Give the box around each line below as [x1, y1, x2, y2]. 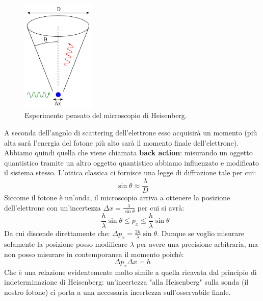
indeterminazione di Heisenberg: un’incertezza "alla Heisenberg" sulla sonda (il [4, 276, 249, 287]
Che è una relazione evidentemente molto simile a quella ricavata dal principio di [4, 266, 257, 277]
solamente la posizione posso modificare [4, 238, 128, 249]
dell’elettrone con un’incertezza [4, 202, 101, 213]
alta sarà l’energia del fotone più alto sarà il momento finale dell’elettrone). [4, 137, 239, 148]
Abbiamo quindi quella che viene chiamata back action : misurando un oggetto [4, 147, 253, 158]
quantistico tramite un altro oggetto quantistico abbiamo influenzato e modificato [4, 157, 259, 168]
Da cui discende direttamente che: [4, 228, 110, 239]
